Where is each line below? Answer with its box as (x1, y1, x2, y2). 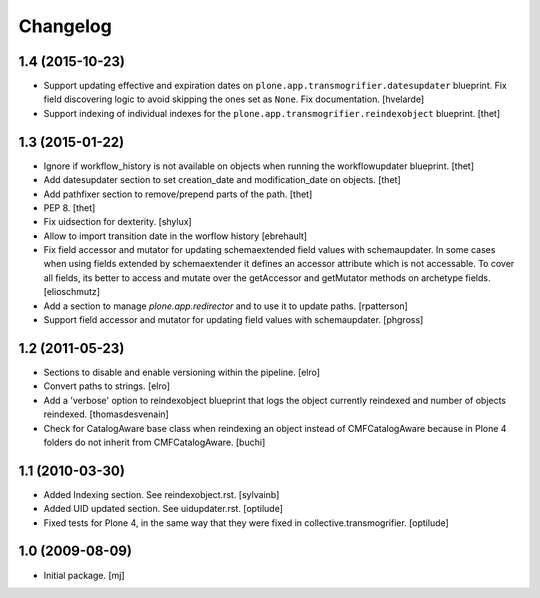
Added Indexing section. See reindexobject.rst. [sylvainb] (43, 488, 280, 500)
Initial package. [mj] (43, 569, 125, 581)
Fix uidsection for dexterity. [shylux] (43, 216, 192, 228)
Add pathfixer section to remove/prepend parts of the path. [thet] (43, 188, 313, 200)
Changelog (18, 15, 112, 37)
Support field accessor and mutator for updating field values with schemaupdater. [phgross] (43, 314, 424, 326)
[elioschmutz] (43, 286, 100, 298)
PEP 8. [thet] (43, 201, 96, 214)
